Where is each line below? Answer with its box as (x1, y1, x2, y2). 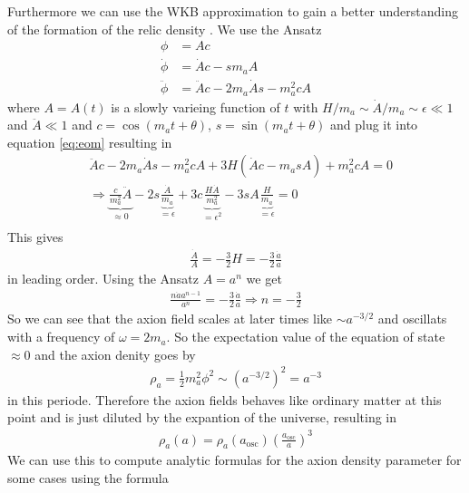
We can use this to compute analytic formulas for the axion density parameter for (7, 450, 462, 469)
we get (246, 268, 282, 287)
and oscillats (377, 309, 447, 328)
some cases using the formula (7, 468, 169, 487)
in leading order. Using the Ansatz (7, 268, 200, 287)
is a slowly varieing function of (111, 97, 280, 116)
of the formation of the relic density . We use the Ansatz (7, 19, 322, 38)
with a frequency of (7, 327, 115, 346)
